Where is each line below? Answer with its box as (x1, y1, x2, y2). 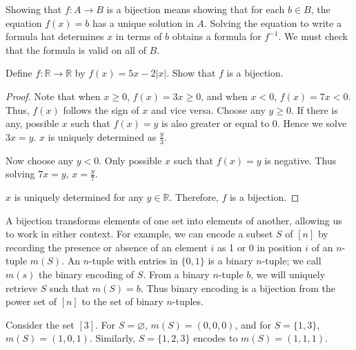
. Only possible (99, 153, 162, 167)
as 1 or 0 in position (217, 240, 302, 254)
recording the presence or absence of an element (6, 240, 208, 254)
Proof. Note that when (6, 88, 101, 103)
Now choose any (6, 153, 74, 167)
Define (6, 66, 32, 80)
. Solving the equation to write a (204, 15, 342, 30)
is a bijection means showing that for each (106, 2, 285, 16)
